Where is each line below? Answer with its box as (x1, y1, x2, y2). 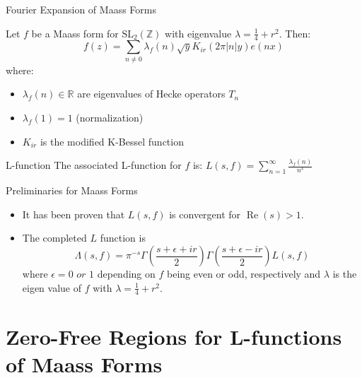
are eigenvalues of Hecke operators (77, 86, 226, 101)
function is (100, 230, 146, 245)
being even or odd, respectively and (166, 266, 321, 281)
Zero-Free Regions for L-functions (6, 321, 342, 350)
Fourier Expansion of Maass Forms (6, 2, 156, 16)
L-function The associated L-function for (6, 158, 182, 172)
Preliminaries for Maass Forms (6, 183, 138, 198)
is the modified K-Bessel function (40, 134, 184, 148)
